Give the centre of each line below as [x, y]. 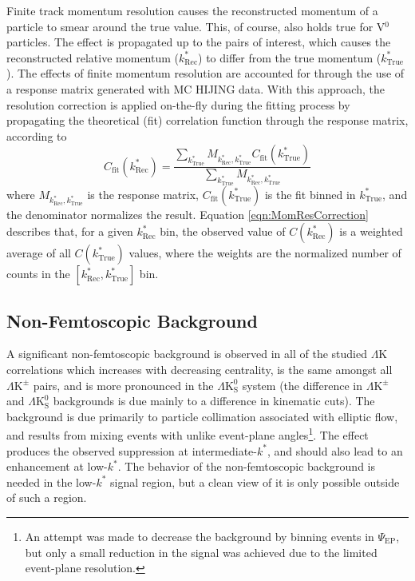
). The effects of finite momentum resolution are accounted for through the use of [206, 73]
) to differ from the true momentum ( [290, 57]
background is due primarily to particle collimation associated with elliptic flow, [202, 416]
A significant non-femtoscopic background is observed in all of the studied [187, 354]
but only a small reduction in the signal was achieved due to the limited [201, 552]
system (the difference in [302, 385]
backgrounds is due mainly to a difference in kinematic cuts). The [214, 401]
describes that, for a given [70, 231]
